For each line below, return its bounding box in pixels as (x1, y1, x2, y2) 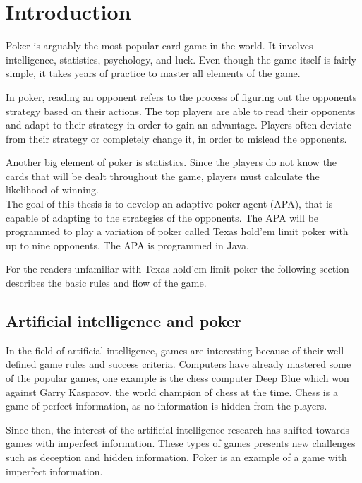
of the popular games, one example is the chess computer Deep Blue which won (6, 371, 349, 386)
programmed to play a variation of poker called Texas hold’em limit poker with (6, 224, 349, 239)
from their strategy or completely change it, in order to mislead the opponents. (6, 131, 347, 145)
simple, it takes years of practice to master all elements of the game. (6, 66, 301, 80)
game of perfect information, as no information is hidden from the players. (6, 398, 327, 413)
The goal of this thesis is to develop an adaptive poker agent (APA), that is (6, 196, 333, 211)
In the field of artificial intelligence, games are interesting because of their (6, 342, 324, 357)
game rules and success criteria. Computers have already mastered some (40, 357, 351, 371)
